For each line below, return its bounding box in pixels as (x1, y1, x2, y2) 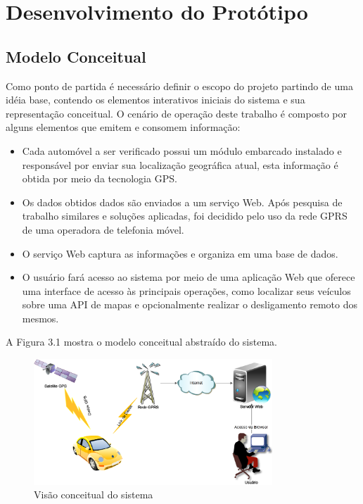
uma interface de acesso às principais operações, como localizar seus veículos (22, 283, 351, 298)
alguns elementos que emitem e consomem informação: (6, 120, 241, 134)
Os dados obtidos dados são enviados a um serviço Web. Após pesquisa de (22, 194, 343, 209)
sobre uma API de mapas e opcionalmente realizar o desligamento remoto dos (22, 297, 358, 312)
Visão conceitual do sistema (34, 487, 153, 502)
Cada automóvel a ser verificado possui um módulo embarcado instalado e (22, 143, 342, 158)
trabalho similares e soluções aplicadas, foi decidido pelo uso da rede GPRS (22, 208, 348, 223)
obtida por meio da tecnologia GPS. (22, 171, 177, 186)
